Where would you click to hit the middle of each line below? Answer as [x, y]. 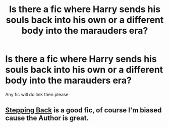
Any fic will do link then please [37, 94]
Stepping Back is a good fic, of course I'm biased [83, 110]
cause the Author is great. [47, 118]
